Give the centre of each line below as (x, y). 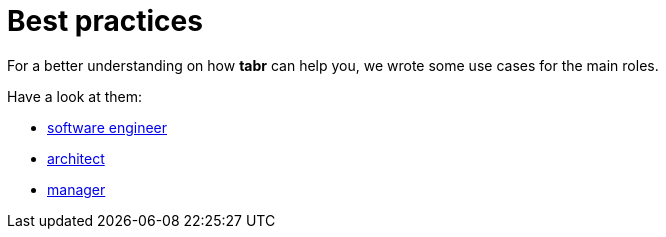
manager (76, 189)
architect (76, 158)
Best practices (105, 21)
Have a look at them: (75, 96)
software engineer (107, 127)
